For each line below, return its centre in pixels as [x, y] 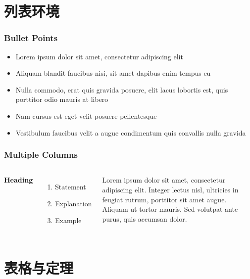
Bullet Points [31, 38]
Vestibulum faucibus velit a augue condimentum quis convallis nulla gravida [131, 132]
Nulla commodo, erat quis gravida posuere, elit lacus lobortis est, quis [122, 89]
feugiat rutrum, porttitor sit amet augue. [164, 199]
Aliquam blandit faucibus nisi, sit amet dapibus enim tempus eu [113, 73]
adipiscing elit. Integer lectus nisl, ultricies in [170, 189]
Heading [19, 180]
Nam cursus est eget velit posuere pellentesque [86, 116]
